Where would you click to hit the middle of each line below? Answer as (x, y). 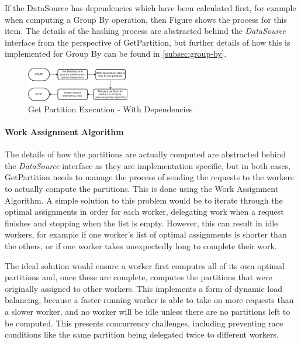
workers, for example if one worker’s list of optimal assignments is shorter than (146, 234)
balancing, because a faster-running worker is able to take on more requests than (149, 300)
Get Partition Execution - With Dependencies (110, 109)
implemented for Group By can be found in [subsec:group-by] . (116, 54)
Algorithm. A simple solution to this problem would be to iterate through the (144, 200)
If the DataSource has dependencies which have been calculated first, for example (150, 8)
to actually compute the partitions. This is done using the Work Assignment (141, 189)
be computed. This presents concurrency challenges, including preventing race (144, 323)
